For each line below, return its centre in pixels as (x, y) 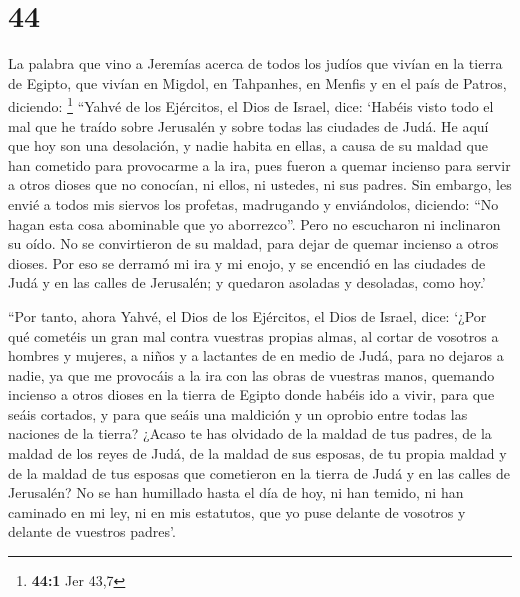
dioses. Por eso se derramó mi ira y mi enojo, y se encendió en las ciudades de (247, 262)
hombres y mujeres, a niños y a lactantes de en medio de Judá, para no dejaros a (256, 355)
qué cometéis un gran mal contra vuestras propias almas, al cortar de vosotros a (253, 335)
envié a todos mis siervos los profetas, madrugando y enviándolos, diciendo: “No (253, 203)
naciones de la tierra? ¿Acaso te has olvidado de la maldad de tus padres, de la (250, 433)
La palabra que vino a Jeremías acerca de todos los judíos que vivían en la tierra (255, 63)
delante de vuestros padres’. (92, 531)
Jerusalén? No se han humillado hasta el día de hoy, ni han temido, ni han (236, 492)
